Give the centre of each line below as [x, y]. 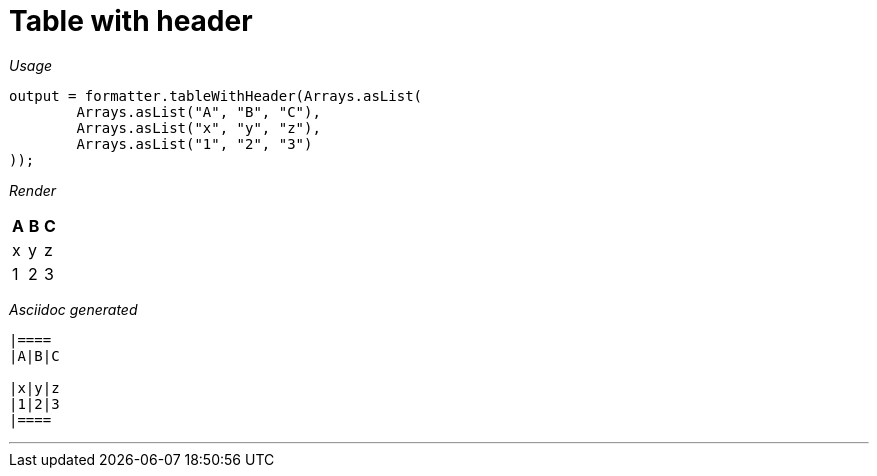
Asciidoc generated [73, 309]
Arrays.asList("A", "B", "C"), [198, 111]
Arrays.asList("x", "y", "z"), [198, 127]
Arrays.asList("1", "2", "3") [194, 143]
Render [33, 190]
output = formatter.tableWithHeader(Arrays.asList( [216, 95]
